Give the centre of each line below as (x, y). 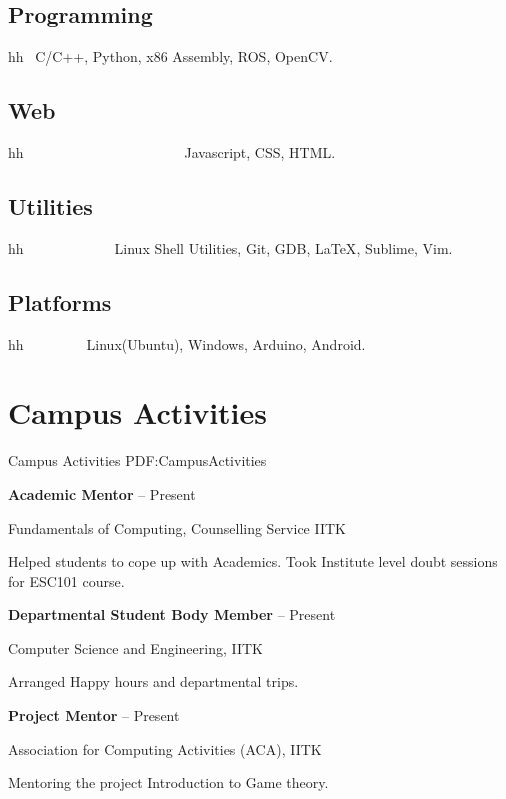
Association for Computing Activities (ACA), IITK (165, 748)
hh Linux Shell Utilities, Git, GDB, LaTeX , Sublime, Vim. (230, 247)
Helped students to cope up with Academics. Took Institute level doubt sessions (253, 561)
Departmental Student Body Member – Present (172, 614)
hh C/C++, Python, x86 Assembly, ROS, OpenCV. (170, 56)
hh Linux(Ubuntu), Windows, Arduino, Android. (187, 343)
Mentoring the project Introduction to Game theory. (168, 782)
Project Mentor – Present (94, 715)
